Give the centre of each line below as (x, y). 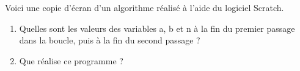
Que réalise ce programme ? (71, 60)
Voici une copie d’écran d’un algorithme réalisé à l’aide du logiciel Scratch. (145, 7)
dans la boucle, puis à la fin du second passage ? (110, 40)
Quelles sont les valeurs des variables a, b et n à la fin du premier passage (157, 28)
